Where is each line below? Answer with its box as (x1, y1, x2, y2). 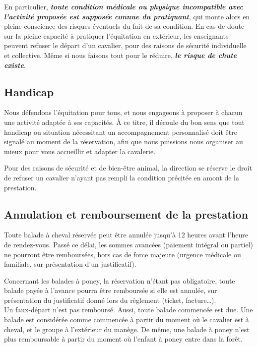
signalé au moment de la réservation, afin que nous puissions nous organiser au (4, 136, 243, 147)
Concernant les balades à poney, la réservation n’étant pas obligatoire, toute (4, 275, 235, 286)
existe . (4, 59, 26, 70)
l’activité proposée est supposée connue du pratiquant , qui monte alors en (4, 11, 250, 21)
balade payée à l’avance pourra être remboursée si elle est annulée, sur (4, 285, 217, 295)
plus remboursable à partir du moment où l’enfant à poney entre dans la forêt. (4, 334, 243, 344)
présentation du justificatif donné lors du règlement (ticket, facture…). (4, 294, 216, 305)
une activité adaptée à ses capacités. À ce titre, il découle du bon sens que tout (4, 116, 245, 127)
